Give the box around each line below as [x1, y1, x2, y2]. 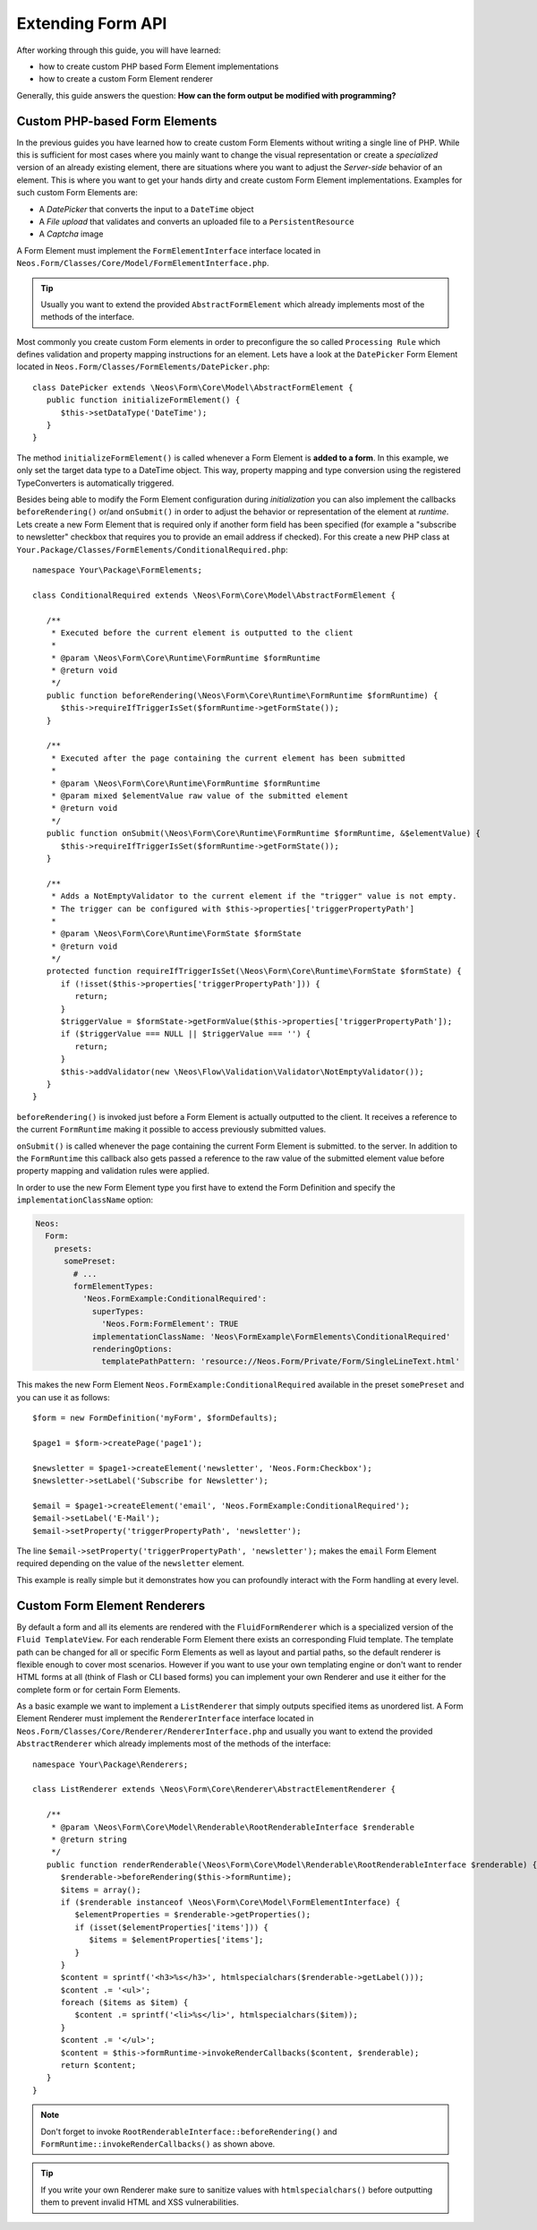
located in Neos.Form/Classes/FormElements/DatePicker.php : [16, 361, 270, 372]
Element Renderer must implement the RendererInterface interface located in [16, 1713, 314, 1724]
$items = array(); [60, 1884, 141, 1895]
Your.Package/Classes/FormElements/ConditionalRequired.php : [16, 544, 288, 555]
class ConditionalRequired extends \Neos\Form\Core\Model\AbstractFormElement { [32, 590, 396, 600]
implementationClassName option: [16, 1194, 154, 1205]
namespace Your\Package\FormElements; [32, 564, 203, 575]
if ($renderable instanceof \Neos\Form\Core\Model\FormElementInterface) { [60, 1897, 401, 1907]
